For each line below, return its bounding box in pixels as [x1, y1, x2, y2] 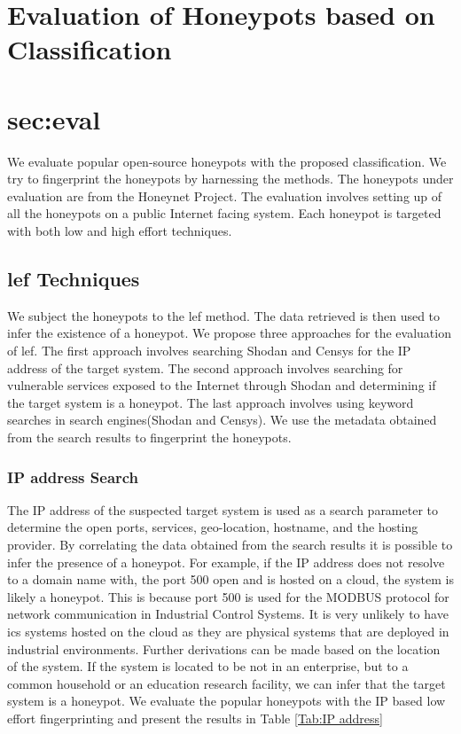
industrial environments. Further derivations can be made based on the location [7, 639, 441, 658]
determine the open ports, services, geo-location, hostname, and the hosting [7, 518, 418, 536]
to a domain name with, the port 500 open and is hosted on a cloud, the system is [7, 570, 455, 589]
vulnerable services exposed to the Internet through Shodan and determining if [7, 376, 436, 394]
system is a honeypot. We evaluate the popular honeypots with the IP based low [7, 691, 446, 710]
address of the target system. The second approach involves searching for [7, 358, 403, 377]
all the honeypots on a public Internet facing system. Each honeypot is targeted [7, 204, 441, 223]
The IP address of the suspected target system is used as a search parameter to [7, 500, 439, 519]
